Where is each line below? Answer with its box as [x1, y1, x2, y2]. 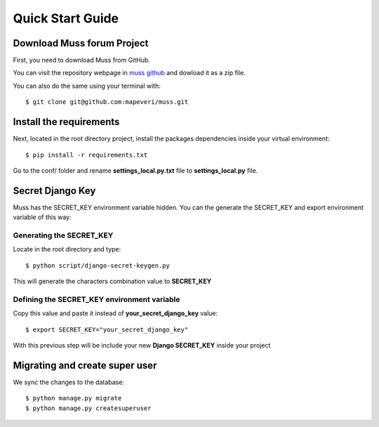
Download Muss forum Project [13, 37, 149, 49]
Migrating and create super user [13, 359, 157, 372]
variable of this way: [13, 213, 72, 221]
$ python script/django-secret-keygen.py [25, 261, 170, 270]
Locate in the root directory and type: [13, 245, 121, 254]
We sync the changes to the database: [13, 378, 124, 386]
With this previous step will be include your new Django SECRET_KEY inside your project [13, 341, 271, 350]
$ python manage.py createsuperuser [25, 404, 152, 412]
